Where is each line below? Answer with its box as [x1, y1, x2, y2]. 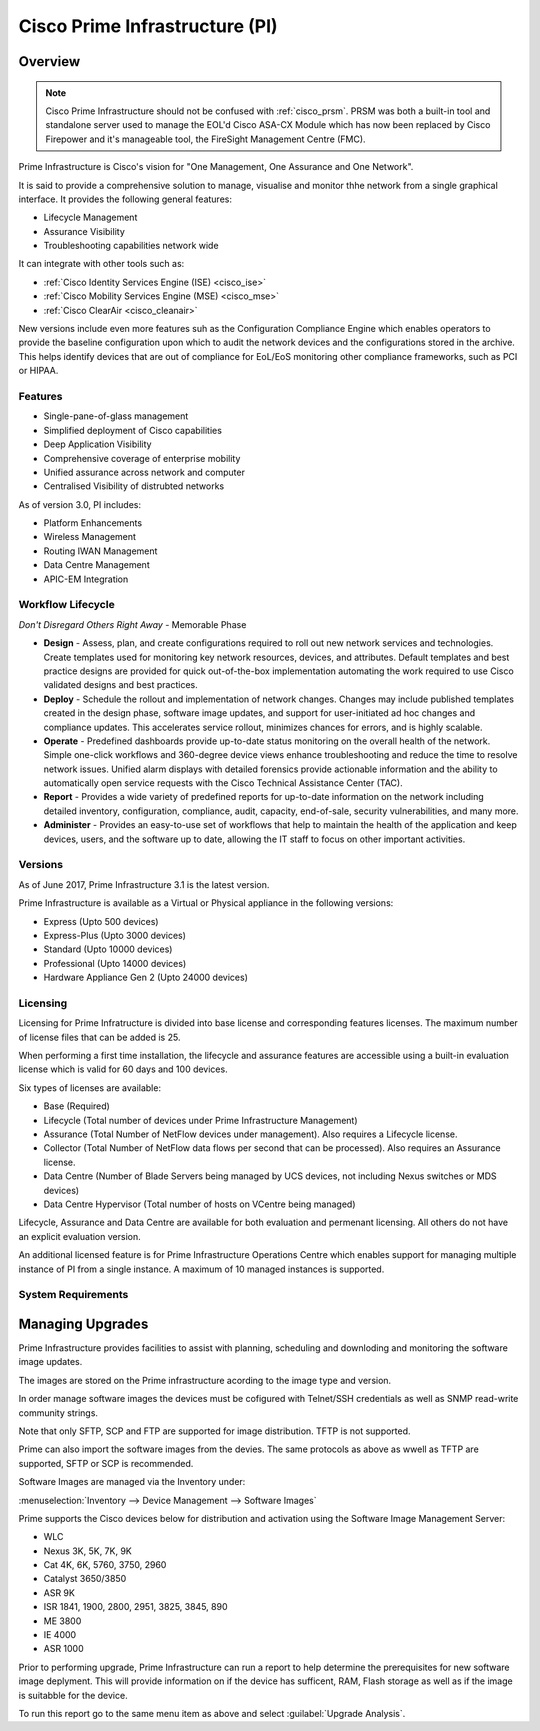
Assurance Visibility [43, 225, 125, 237]
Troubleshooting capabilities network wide [43, 240, 219, 252]
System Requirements [18, 1288, 129, 1302]
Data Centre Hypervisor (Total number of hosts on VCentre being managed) [43, 1198, 356, 1210]
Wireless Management [43, 531, 137, 543]
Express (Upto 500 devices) [43, 915, 159, 927]
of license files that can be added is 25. [18, 1031, 181, 1043]
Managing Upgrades [18, 1315, 149, 1332]
